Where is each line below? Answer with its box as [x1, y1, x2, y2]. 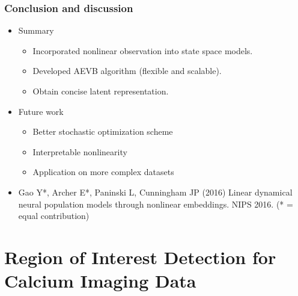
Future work [18, 105, 64, 117]
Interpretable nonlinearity [32, 145, 127, 158]
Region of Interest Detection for [4, 244, 276, 269]
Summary [18, 24, 54, 37]
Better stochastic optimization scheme [32, 125, 173, 138]
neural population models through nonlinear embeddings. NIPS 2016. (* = [18, 197, 293, 210]
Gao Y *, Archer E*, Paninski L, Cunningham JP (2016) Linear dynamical [18, 185, 293, 198]
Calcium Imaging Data [4, 268, 196, 293]
